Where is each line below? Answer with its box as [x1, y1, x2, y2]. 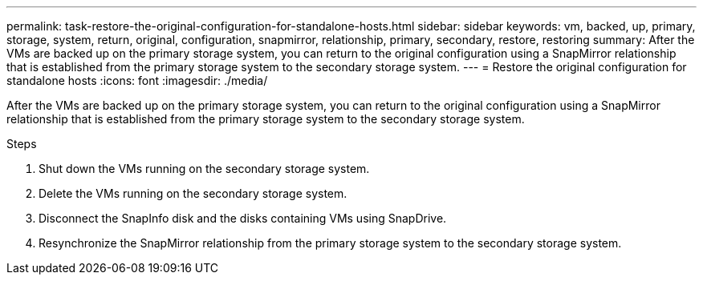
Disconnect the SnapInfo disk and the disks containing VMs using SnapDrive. [39, 211, 447, 225]
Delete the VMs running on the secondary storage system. [39, 187, 347, 200]
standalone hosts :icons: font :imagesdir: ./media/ [6, 74, 268, 87]
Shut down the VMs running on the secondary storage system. [39, 162, 370, 175]
